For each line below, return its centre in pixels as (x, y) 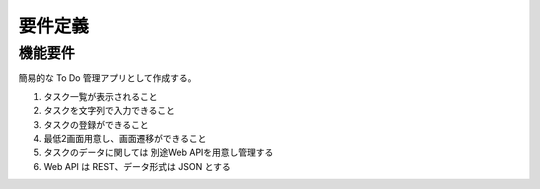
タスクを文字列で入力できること (109, 111)
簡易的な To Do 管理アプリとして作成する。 (107, 78)
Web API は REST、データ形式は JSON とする (137, 166)
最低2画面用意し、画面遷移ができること (125, 138)
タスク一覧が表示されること (100, 96)
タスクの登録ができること (96, 124)
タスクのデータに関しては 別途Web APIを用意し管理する (158, 152)
